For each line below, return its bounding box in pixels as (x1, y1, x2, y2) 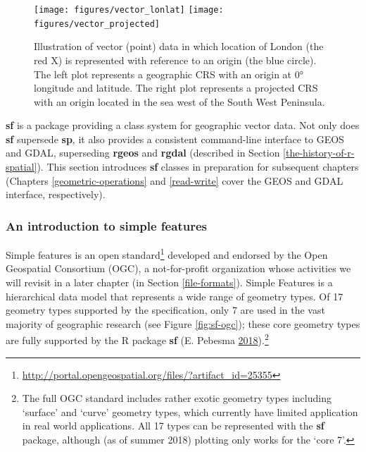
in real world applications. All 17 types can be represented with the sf (22, 418, 324, 433)
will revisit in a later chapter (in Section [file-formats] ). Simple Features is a (6, 274, 333, 289)
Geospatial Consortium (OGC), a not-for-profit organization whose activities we (6, 261, 351, 276)
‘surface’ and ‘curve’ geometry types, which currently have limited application (22, 404, 358, 419)
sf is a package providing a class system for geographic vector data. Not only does (6, 118, 360, 133)
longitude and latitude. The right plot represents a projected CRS (34, 80, 318, 95)
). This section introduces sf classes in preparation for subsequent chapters (37, 159, 359, 174)
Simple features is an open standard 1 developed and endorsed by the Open (6, 245, 328, 262)
